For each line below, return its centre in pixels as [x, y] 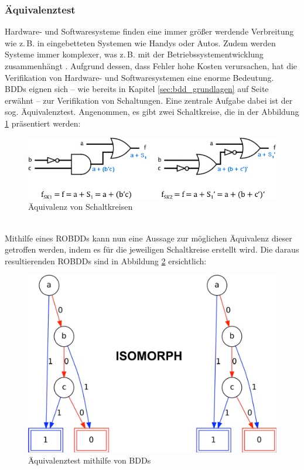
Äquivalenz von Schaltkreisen [81, 207]
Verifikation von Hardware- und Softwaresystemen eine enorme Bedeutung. [139, 77]
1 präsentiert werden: [43, 123]
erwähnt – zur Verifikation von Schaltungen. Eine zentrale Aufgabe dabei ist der [149, 100]
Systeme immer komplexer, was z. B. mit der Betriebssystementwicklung [134, 54]
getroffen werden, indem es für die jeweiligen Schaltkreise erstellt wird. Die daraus [152, 249]
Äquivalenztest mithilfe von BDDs [90, 460]
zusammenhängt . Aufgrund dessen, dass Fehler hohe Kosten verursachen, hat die [151, 66]
